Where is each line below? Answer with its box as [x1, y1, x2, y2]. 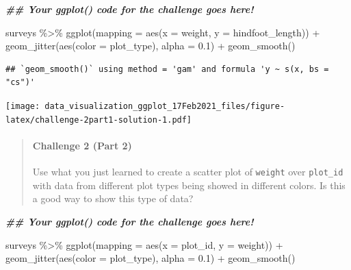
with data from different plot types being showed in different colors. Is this [32, 177, 346, 192]
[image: [5, 101, 40, 111]
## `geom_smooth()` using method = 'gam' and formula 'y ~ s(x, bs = [5, 64, 329, 74]
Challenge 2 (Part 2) [32, 138, 132, 152]
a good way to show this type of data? [32, 191, 194, 206]
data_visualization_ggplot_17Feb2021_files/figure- [44, 101, 285, 111]
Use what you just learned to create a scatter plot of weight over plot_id [32, 164, 343, 179]
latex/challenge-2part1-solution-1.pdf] [5, 114, 192, 125]
